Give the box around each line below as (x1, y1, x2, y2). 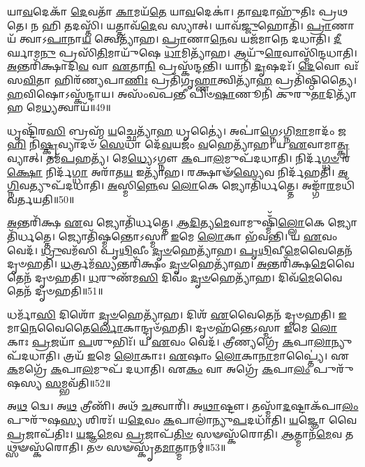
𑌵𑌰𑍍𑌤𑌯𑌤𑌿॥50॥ (7, 191, 75, 206)
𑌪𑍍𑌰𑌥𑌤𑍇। (318, 4, 348, 18)
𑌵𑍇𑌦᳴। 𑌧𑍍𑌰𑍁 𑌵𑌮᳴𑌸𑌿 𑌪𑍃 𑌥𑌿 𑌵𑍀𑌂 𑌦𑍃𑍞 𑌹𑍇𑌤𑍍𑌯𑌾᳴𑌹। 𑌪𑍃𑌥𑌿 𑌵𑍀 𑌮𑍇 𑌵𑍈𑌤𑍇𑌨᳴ (7, 242, 352, 257)
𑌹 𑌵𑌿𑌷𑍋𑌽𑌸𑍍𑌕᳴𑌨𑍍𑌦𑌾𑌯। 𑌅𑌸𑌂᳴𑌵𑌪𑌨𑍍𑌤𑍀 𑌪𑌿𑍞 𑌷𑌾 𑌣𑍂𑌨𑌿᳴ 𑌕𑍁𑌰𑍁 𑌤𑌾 (7, 86, 326, 101)
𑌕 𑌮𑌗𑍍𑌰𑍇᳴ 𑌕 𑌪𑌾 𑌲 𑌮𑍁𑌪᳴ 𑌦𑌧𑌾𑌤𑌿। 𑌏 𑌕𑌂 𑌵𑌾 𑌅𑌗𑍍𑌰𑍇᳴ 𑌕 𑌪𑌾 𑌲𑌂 (7, 362, 311, 376)
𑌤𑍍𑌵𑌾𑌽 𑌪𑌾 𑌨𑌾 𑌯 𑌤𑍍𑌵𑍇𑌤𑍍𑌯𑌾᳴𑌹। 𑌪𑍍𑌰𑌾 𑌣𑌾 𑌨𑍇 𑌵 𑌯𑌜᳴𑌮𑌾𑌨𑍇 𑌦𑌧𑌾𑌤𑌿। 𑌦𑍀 (19, 31, 342, 46)
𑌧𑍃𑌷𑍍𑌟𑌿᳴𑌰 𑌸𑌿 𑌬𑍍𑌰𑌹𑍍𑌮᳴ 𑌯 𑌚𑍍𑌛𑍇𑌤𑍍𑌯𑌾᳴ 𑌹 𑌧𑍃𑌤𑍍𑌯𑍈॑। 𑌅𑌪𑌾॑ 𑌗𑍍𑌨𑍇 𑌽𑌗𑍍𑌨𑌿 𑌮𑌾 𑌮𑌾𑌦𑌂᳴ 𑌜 (7, 123, 347, 138)
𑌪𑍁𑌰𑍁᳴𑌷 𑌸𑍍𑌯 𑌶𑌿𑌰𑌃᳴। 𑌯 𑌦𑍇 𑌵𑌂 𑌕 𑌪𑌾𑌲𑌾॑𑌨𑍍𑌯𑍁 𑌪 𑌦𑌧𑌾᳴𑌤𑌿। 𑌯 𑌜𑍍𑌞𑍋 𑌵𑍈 (7, 413, 357, 427)
